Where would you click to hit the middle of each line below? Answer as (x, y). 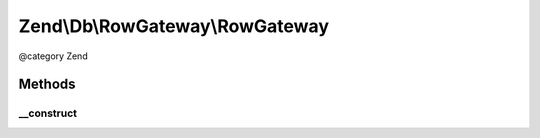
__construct (48, 113)
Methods (47, 84)
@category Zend (53, 56)
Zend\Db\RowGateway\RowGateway (174, 26)
